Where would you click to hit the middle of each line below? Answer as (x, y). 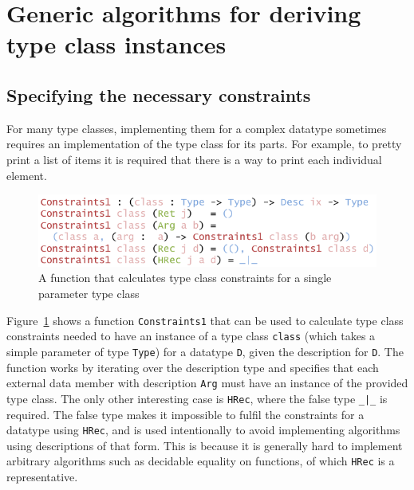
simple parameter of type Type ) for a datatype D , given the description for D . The (205, 351)
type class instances (116, 44)
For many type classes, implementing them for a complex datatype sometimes (197, 128)
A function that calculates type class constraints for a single (185, 278)
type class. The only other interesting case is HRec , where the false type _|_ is (197, 398)
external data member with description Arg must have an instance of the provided (207, 383)
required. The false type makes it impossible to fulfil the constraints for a (185, 414)
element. (27, 175)
